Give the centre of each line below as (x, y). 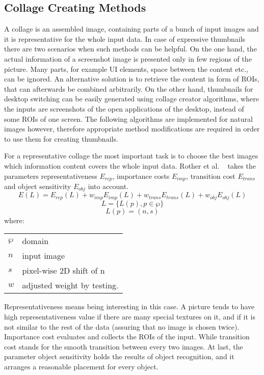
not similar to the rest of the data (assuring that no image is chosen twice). (122, 326)
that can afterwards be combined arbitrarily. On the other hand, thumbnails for (129, 88)
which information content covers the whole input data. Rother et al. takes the (130, 165)
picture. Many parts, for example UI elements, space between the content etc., (126, 69)
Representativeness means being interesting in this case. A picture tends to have (129, 306)
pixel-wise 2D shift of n (63, 271)
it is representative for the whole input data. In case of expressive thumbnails (125, 38)
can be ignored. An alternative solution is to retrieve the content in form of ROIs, (132, 79)
